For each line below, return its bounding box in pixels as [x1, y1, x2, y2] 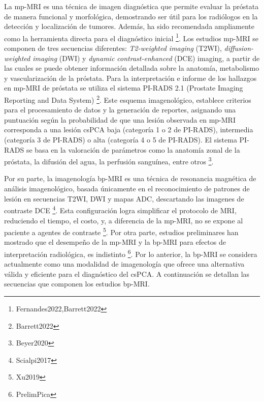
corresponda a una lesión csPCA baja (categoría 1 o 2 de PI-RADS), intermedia [4, 124, 253, 135]
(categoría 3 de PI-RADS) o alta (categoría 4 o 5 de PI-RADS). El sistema [4, 134, 237, 145]
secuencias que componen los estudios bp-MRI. [4, 278, 150, 289]
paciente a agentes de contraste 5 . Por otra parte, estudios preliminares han [4, 225, 239, 237]
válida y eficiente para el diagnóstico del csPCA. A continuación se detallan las [4, 268, 250, 279]
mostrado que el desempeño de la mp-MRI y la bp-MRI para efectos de [4, 237, 226, 247]
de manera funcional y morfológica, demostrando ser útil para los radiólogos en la [4, 11, 258, 21]
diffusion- [224, 43, 254, 53]
